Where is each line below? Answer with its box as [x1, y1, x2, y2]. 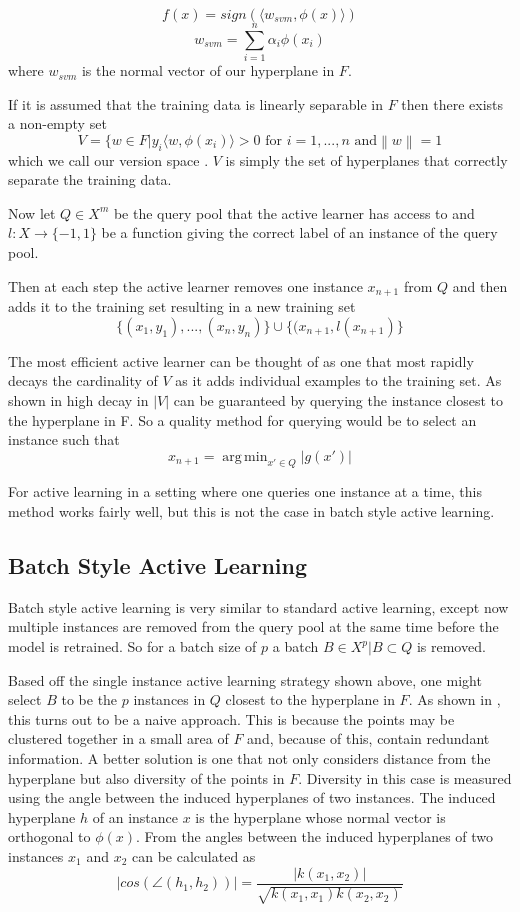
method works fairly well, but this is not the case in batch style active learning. [8, 501, 495, 522]
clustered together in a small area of [8, 728, 229, 749]
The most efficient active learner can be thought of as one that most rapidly [8, 350, 474, 371]
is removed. [416, 636, 486, 657]
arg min [222, 449, 268, 464]
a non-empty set [8, 113, 107, 134]
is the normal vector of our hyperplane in [81, 60, 335, 81]
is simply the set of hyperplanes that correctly [225, 149, 508, 170]
